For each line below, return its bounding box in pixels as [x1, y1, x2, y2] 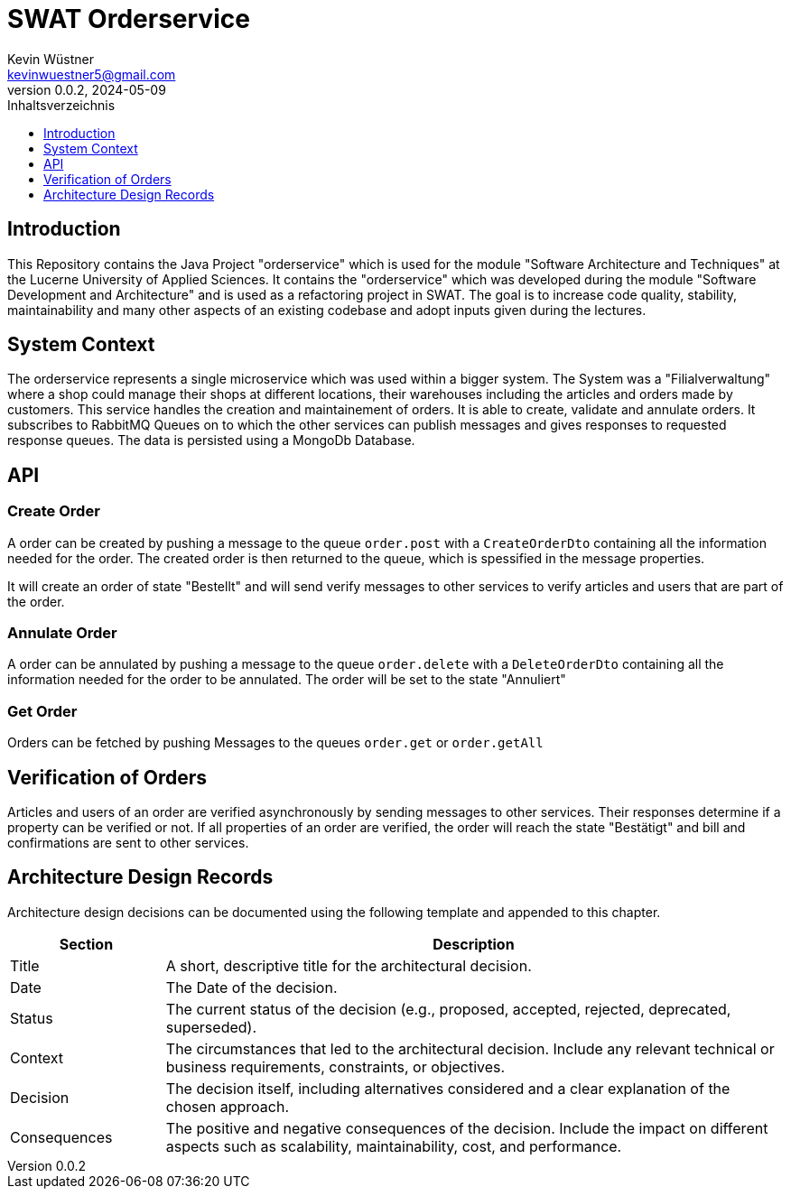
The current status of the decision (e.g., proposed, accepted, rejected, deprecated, [165, 999, 731, 1018]
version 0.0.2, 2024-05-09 [7, 81, 166, 97]
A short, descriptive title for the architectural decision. [165, 956, 532, 975]
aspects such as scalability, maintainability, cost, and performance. [165, 1136, 622, 1155]
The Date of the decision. [165, 978, 338, 997]
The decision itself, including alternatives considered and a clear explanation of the [165, 1079, 731, 1098]
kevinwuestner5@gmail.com [7, 66, 176, 82]
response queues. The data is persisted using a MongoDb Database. [7, 432, 415, 449]
